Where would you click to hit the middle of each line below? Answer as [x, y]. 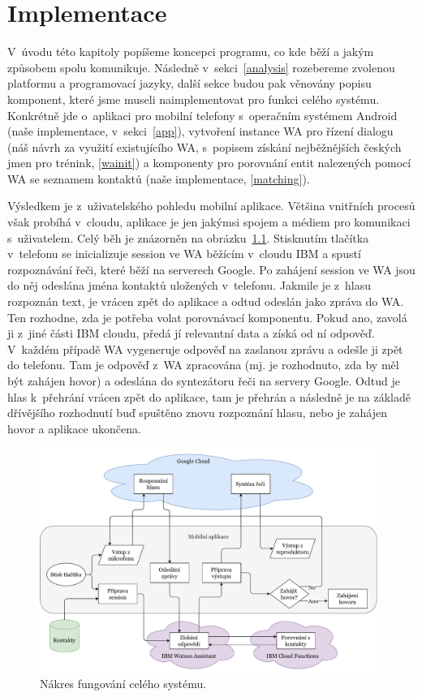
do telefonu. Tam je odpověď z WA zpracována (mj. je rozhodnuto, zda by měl [203, 365]
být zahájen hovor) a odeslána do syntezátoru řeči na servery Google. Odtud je [204, 381]
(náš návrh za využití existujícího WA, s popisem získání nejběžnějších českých [205, 146]
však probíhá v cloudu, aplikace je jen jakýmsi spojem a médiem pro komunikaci [209, 222]
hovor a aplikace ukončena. [74, 428]
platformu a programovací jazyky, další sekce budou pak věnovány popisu [189, 83]
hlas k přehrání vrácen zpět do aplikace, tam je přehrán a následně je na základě [209, 396]
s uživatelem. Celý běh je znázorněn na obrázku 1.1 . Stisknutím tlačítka [188, 237]
